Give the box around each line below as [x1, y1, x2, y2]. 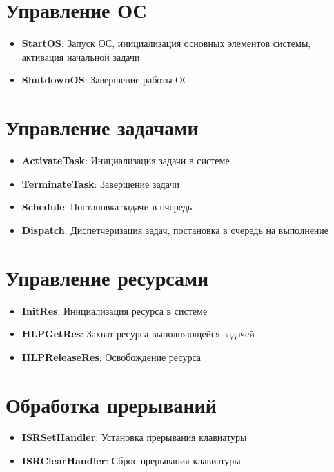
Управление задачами [6, 113, 199, 141]
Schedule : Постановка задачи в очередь [21, 199, 193, 214]
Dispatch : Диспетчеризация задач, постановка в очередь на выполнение [21, 222, 329, 237]
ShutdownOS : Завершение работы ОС [21, 72, 189, 87]
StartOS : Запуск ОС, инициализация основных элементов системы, [21, 36, 311, 50]
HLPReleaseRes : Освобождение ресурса [21, 349, 202, 364]
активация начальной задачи [21, 49, 140, 63]
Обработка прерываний [6, 390, 217, 418]
